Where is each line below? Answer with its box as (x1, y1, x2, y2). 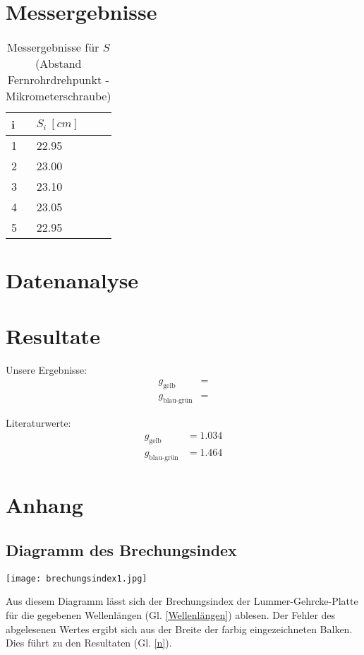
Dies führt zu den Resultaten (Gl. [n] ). (6, 635, 172, 650)
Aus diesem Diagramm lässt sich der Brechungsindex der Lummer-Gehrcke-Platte (6, 594, 358, 608)
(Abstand (35, 55, 82, 72)
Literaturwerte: (6, 415, 71, 430)
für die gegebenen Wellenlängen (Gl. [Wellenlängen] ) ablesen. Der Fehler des (6, 607, 336, 622)
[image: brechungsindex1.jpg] (6, 573, 147, 584)
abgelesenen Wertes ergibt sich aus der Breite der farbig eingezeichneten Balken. (6, 621, 353, 636)
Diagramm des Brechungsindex (6, 538, 237, 560)
